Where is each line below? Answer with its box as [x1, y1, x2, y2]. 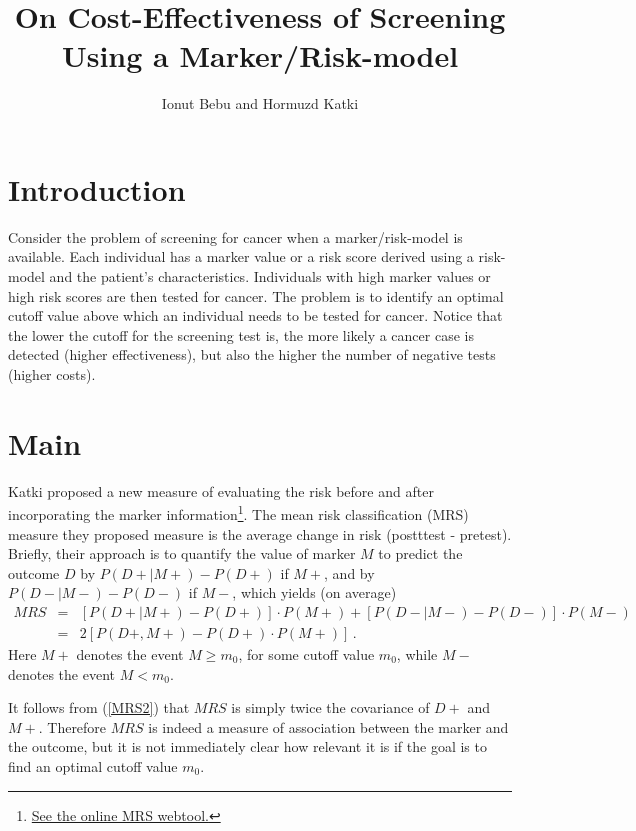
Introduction [8, 168, 186, 209]
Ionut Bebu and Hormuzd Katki [161, 93, 359, 114]
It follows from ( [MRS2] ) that [8, 697, 190, 718]
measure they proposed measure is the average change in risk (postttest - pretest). [8, 523, 512, 544]
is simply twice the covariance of [231, 697, 430, 718]
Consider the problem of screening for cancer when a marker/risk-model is [8, 226, 463, 247]
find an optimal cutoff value [8, 755, 178, 776]
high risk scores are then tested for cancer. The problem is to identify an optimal [8, 285, 504, 306]
